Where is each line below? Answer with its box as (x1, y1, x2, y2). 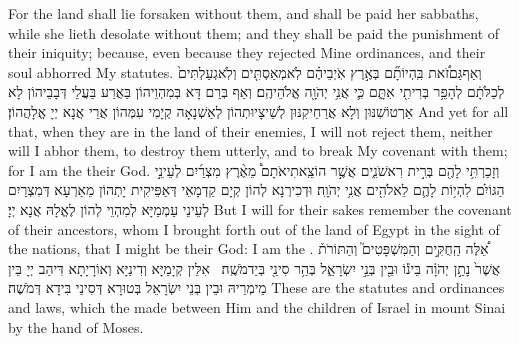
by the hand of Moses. (8, 316, 144, 337)
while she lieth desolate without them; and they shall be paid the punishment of (8, 22, 500, 43)
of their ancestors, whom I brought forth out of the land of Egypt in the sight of (8, 218, 500, 239)
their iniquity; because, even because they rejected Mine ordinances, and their (8, 42, 486, 63)
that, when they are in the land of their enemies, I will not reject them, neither (8, 120, 493, 141)
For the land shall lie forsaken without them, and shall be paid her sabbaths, (8, 3, 479, 23)
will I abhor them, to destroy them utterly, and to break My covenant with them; (8, 140, 508, 161)
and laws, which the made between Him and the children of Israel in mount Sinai (8, 296, 506, 317)
